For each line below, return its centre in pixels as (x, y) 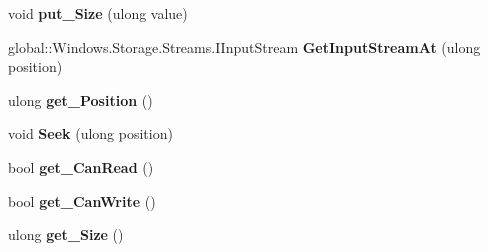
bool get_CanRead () (81, 166)
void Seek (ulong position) (90, 133)
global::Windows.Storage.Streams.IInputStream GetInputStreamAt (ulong (244, 46)
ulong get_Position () (80, 99)
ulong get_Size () (66, 234)
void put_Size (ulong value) (98, 13)
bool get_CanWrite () (82, 200)
